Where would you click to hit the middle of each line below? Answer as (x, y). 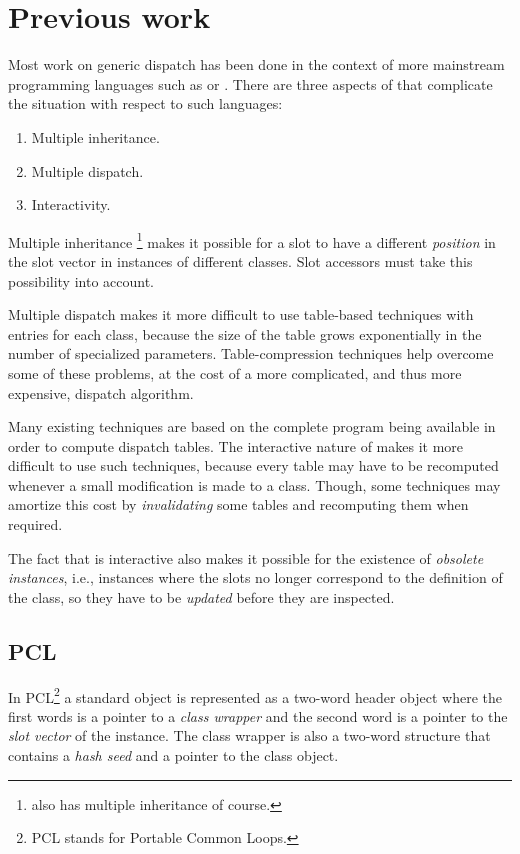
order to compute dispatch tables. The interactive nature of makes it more (235, 445)
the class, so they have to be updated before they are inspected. (201, 596)
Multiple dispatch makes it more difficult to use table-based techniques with (241, 314)
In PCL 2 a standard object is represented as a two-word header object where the (255, 695)
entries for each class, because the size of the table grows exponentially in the (245, 333)
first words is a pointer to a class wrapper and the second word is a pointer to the (258, 715)
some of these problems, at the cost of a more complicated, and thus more (235, 372)
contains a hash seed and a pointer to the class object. (173, 755)
